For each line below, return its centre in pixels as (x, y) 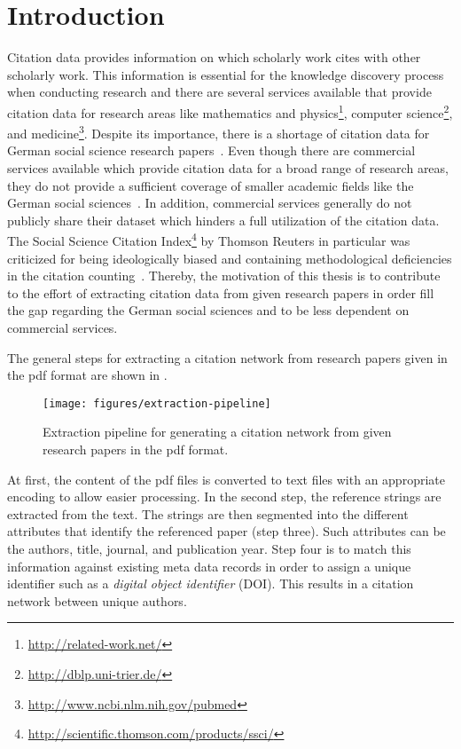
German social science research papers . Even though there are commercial (211, 150)
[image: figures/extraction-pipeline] (157, 403)
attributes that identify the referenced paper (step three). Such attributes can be (227, 531)
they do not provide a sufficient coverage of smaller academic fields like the (211, 185)
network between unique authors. (97, 600)
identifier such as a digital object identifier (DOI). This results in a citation (211, 583)
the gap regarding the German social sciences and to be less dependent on (208, 310)
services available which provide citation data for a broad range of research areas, (228, 168)
